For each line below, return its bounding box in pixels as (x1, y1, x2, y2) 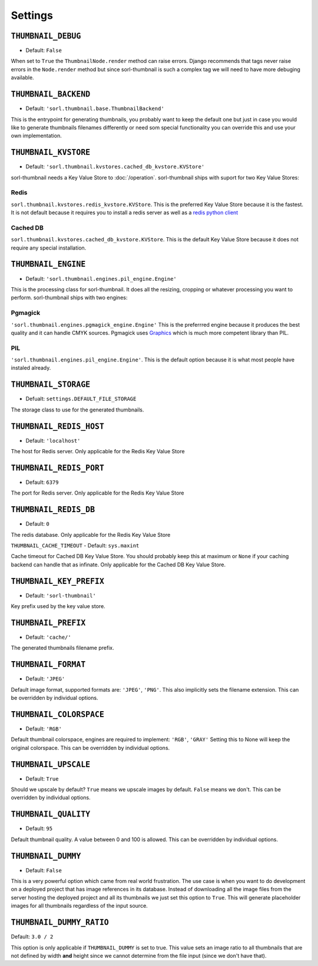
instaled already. (11, 364, 51, 371)
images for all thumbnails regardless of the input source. (11, 902, 148, 909)
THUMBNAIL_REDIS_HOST (11, 421, 104, 431)
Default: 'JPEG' (25, 675, 65, 682)
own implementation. (11, 132, 62, 140)
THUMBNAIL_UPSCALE (11, 759, 91, 769)
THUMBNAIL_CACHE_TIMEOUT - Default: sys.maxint (11, 542, 140, 549)
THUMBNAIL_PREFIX (11, 618, 86, 628)
